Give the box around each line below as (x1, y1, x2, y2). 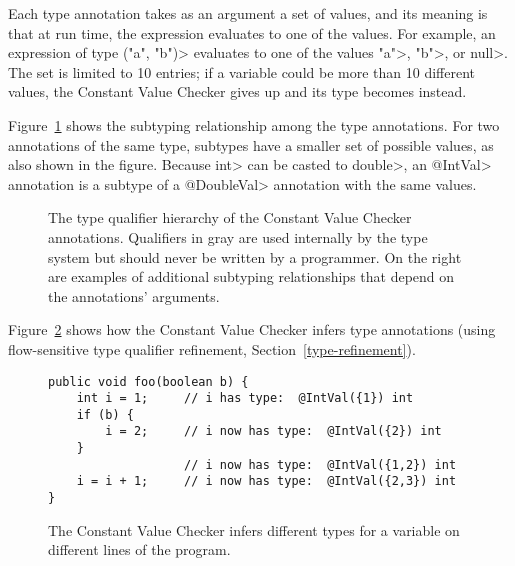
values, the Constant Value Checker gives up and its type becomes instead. (8, 81, 467, 102)
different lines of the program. (48, 539, 231, 560)
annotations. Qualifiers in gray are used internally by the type (48, 226, 428, 247)
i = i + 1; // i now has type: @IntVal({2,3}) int (76, 474, 457, 489)
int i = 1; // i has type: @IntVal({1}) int (76, 391, 414, 406)
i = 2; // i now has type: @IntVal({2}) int (105, 424, 442, 439)
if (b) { (76, 407, 134, 422)
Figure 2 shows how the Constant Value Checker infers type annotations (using (8, 319, 496, 340)
